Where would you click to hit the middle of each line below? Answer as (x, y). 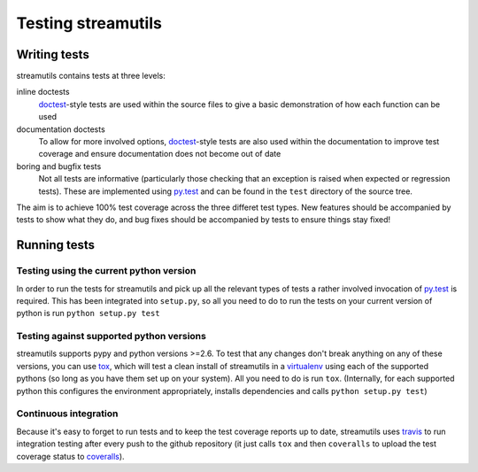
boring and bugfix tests (59, 166)
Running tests (56, 245)
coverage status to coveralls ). (70, 456)
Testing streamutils (89, 23)
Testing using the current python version (106, 271)
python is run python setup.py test (88, 313)
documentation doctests (61, 129)
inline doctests (43, 92)
